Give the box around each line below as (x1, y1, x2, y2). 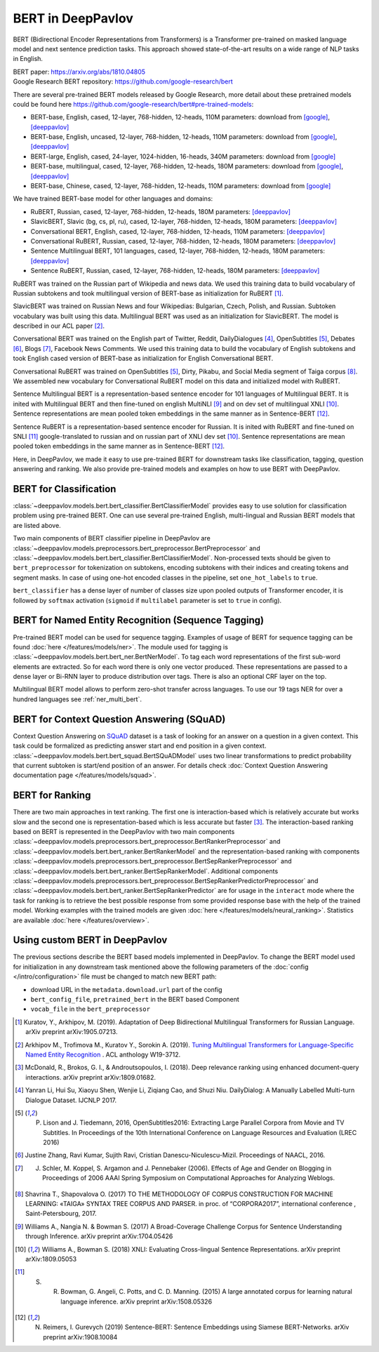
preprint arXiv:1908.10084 (43, 1332, 118, 1341)
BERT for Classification (13, 483, 117, 495)
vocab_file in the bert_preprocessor (30, 1005, 151, 1014)
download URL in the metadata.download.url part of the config (30, 985, 222, 993)
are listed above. (13, 521, 61, 529)
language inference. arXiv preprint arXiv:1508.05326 (60, 1297, 213, 1306)
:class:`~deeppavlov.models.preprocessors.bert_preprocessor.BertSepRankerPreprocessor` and (13, 857, 292, 866)
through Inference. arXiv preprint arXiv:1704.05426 (25, 1232, 173, 1240)
